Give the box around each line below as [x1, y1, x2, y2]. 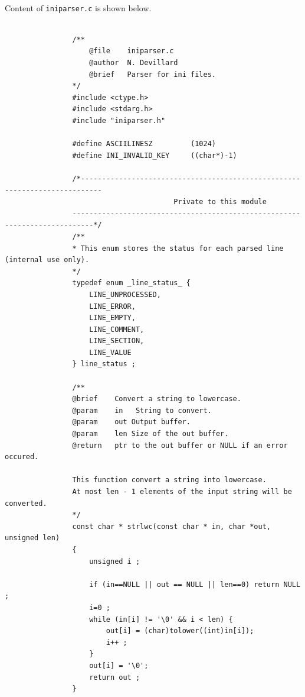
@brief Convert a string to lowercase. [72, 395, 241, 404]
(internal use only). [5, 256, 90, 264]
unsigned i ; [89, 557, 140, 566]
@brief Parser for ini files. [89, 70, 216, 79]
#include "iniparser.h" [72, 117, 166, 125]
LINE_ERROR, [89, 302, 136, 311]
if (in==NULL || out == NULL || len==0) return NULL [89, 580, 301, 589]
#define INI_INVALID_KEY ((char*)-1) [72, 151, 237, 160]
